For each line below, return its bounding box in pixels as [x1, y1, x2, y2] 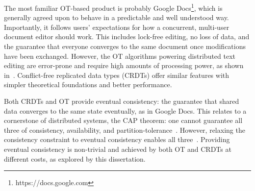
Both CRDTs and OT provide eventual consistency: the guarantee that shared [4, 96, 239, 106]
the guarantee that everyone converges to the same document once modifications [4, 41, 246, 51]
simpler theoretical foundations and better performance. [4, 79, 172, 90]
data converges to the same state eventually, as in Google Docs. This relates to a [4, 105, 247, 116]
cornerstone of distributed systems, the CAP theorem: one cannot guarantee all [4, 115, 243, 125]
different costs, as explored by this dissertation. [4, 153, 146, 164]
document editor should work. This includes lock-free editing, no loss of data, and [4, 31, 250, 42]
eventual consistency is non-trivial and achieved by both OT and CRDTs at [4, 143, 231, 154]
